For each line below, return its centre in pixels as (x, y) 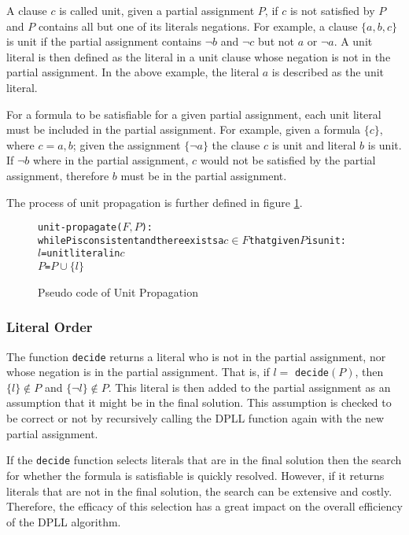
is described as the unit (328, 72)
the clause (236, 144)
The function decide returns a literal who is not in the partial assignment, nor (196, 356)
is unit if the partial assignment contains (104, 41)
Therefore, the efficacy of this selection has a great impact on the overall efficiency (204, 506)
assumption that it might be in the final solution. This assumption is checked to (199, 402)
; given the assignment (127, 144)
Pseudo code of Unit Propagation (118, 291)
